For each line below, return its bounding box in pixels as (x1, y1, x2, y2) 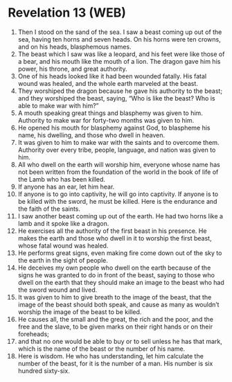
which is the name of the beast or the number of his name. (17, 345, 186, 353)
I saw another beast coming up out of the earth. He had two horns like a (17, 211, 224, 220)
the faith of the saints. (17, 205, 81, 213)
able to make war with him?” (17, 101, 99, 110)
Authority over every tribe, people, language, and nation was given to (17, 146, 216, 154)
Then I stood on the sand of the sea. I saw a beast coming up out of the (17, 28, 222, 36)
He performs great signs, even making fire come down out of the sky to (17, 248, 222, 257)
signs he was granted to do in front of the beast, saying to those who (17, 270, 215, 279)
